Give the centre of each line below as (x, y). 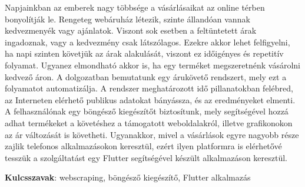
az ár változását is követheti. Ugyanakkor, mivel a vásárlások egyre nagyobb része (152, 134)
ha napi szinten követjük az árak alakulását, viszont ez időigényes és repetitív (144, 53)
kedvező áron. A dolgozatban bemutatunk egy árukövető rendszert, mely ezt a (146, 76)
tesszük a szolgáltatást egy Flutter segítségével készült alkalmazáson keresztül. (146, 157)
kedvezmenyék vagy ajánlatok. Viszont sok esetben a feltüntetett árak (131, 30)
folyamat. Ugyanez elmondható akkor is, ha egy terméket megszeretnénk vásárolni (153, 65)
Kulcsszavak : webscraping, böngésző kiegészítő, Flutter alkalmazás (128, 177)
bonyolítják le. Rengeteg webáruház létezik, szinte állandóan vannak (127, 19)
